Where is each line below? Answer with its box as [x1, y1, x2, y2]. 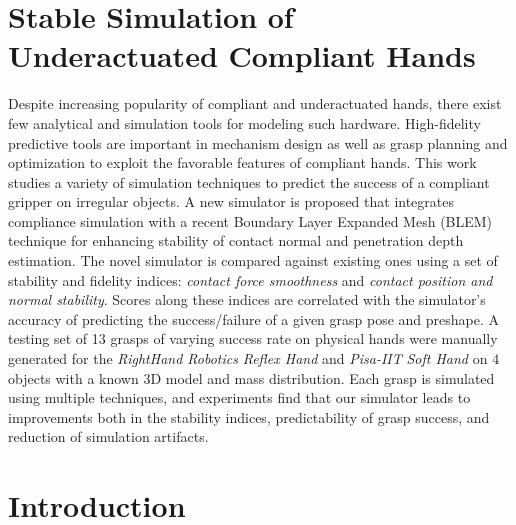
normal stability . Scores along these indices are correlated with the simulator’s [8, 289, 486, 310]
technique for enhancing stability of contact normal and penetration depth [8, 230, 464, 251]
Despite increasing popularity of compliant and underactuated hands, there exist [8, 93, 502, 114]
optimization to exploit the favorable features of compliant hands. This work [8, 152, 477, 173]
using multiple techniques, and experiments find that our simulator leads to [8, 387, 471, 408]
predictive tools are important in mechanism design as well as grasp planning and [8, 132, 508, 153]
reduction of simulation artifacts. [8, 426, 209, 447]
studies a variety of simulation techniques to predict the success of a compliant [8, 171, 490, 192]
